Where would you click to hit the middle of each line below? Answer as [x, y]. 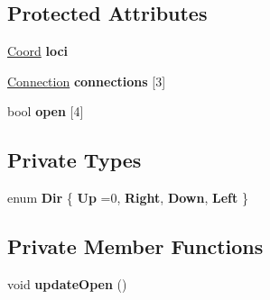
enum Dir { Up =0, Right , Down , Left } [128, 198]
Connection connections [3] [87, 81]
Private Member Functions [135, 246]
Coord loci [38, 51]
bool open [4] [46, 111]
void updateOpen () [67, 283]
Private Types [74, 160]
